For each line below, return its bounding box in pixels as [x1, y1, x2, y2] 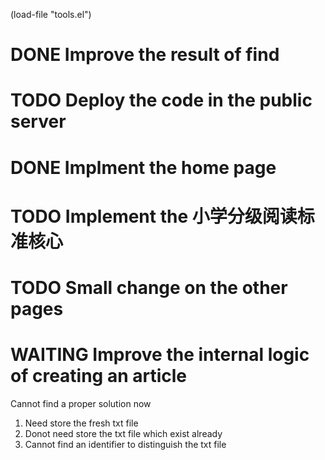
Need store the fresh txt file [24, 417, 139, 429]
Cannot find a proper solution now [10, 397, 152, 409]
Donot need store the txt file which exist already [24, 427, 223, 439]
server [10, 110, 67, 133]
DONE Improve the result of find [10, 44, 280, 66]
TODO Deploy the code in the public [10, 89, 313, 112]
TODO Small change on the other [10, 276, 288, 299]
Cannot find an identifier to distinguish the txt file [24, 438, 227, 450]
